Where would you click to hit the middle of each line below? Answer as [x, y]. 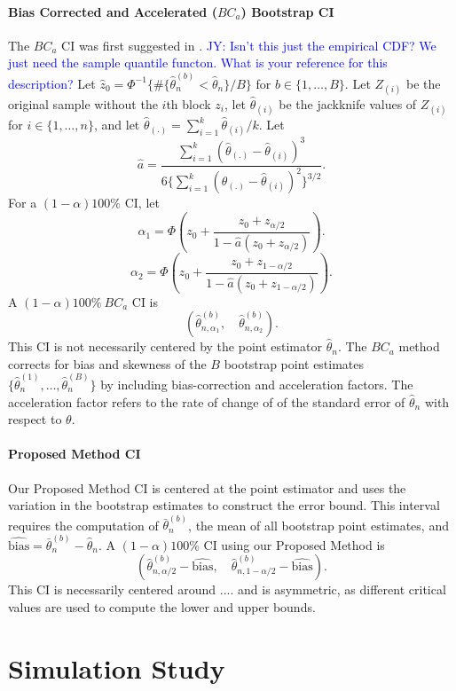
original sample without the [83, 103]
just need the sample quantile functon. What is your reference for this [198, 63]
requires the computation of [83, 525]
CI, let [142, 203]
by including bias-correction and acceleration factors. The [257, 384]
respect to [35, 419]
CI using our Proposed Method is [294, 544]
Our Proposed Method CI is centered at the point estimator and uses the [207, 487]
